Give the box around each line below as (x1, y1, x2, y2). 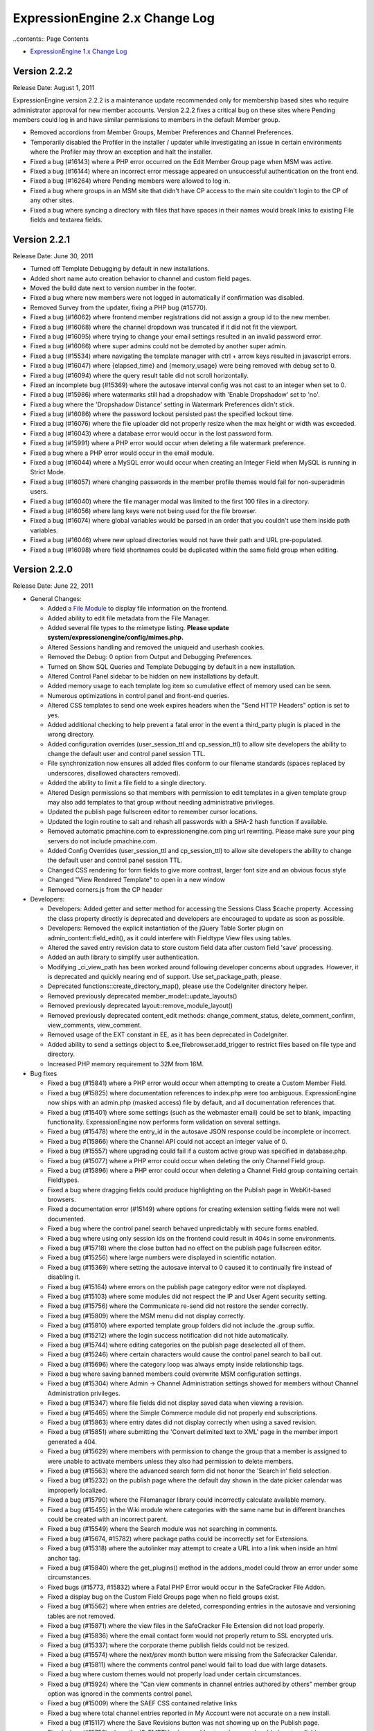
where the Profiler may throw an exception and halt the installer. (30, 147, 213, 156)
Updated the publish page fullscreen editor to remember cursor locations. (47, 807, 258, 816)
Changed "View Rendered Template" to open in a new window (47, 876, 225, 884)
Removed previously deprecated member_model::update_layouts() (47, 992, 238, 1000)
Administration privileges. (47, 1389, 121, 1397)
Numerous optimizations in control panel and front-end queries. (47, 691, 229, 699)
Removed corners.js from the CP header (47, 885, 163, 893)
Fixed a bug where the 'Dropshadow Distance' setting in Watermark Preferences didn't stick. (30, 400, 294, 409)
